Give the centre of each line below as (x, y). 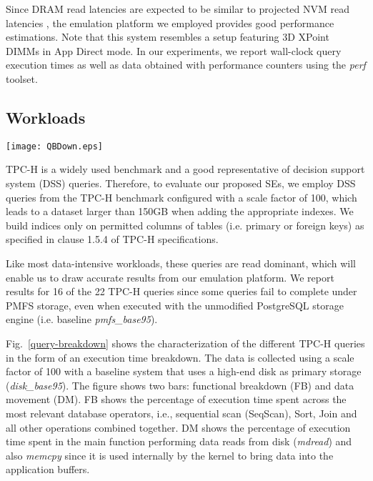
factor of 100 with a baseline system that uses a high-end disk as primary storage (184, 371)
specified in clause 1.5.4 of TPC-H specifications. (112, 239)
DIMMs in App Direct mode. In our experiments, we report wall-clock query (174, 50)
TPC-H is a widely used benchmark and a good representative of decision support (185, 169)
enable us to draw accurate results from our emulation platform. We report (170, 277)
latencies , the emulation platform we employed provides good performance (170, 23)
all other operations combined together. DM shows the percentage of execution (178, 427)
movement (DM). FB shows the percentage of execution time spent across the (176, 399)
